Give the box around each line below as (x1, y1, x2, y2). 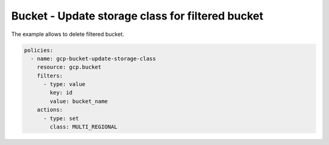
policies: (24, 46, 54, 54)
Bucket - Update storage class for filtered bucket (11, 9, 264, 23)
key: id (49, 89, 73, 96)
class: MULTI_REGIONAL (49, 124, 118, 130)
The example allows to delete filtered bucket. (11, 30, 124, 38)
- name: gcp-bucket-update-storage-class (30, 55, 157, 62)
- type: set (43, 115, 79, 122)
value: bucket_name (49, 97, 108, 105)
